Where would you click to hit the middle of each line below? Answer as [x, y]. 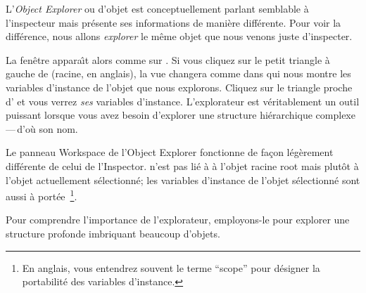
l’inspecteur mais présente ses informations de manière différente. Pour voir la [173, 22]
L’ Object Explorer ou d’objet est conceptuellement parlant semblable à [157, 8]
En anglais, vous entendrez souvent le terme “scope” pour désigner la [171, 267]
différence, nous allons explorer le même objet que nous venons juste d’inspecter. [179, 36]
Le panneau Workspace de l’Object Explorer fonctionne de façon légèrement [170, 152]
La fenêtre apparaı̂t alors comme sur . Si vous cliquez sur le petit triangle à [168, 59]
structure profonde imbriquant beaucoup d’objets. [113, 233]
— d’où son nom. [42, 128]
